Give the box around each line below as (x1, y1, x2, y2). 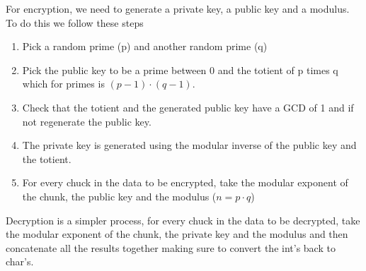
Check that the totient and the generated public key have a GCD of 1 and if (22, 100, 354, 114)
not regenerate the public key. (22, 114, 151, 128)
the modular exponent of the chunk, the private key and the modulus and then (6, 227, 348, 241)
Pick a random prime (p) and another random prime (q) (22, 39, 268, 54)
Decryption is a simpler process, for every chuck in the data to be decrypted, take (6, 212, 360, 227)
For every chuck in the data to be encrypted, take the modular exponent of (22, 175, 348, 190)
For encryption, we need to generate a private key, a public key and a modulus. (6, 1, 350, 16)
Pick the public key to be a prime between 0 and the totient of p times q (22, 62, 338, 77)
